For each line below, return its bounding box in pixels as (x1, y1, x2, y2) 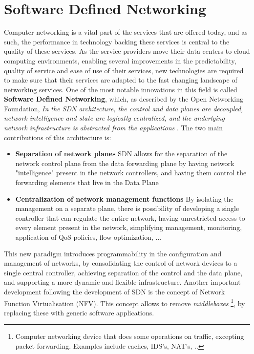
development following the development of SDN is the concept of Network (4, 286, 225, 296)
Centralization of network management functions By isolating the (15, 193, 233, 204)
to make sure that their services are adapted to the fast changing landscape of (4, 75, 237, 85)
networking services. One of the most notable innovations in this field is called (4, 84, 237, 94)
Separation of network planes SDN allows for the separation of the (15, 148, 228, 159)
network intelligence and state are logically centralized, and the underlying (4, 113, 225, 123)
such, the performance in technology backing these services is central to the (4, 36, 230, 46)
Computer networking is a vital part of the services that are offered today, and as (4, 27, 248, 37)
